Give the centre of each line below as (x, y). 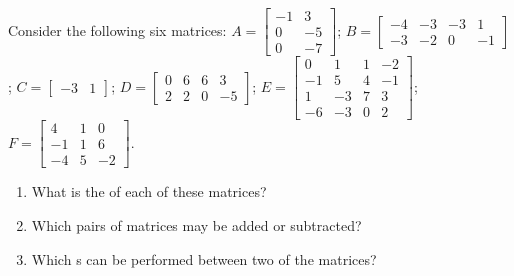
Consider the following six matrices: (117, 29)
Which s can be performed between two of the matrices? (204, 258)
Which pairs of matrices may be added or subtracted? (196, 224)
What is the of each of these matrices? (149, 191)
